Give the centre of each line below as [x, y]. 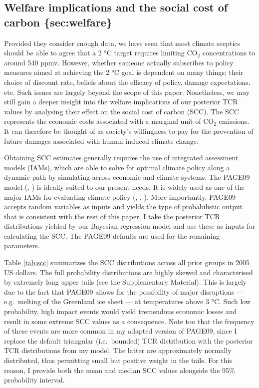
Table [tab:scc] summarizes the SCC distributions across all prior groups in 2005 [127, 262]
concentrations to [229, 53]
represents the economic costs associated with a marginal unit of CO [109, 121]
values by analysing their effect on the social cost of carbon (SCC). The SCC [122, 111]
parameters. [22, 245]
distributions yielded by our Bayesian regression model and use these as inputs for [130, 226]
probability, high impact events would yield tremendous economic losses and [121, 311]
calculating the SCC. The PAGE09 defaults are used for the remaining [112, 235]
